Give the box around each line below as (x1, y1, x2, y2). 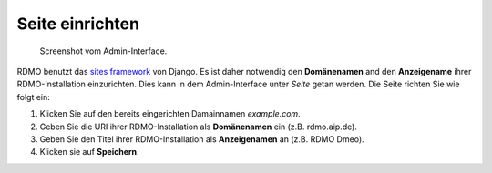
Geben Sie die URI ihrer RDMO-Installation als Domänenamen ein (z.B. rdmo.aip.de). (39, 121, 357, 132)
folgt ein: (16, 91, 50, 102)
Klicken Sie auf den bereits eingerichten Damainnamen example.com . (39, 108, 301, 119)
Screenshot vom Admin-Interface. (39, 46, 168, 56)
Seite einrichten (16, 14, 140, 34)
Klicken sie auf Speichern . (39, 147, 140, 158)
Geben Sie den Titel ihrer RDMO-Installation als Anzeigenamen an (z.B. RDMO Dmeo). (39, 133, 364, 145)
